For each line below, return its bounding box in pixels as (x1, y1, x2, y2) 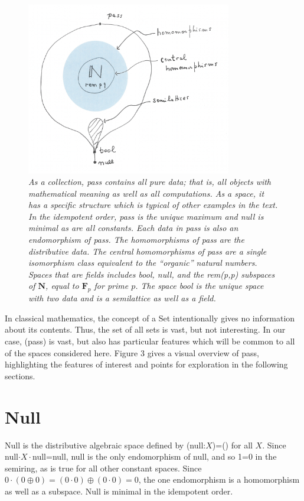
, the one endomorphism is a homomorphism (138, 473, 300, 486)
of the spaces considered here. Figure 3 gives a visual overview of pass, (5, 346, 259, 359)
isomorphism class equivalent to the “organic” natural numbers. (28, 256, 257, 269)
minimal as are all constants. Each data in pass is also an (28, 222, 238, 234)
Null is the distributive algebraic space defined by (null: (5, 438, 206, 451)
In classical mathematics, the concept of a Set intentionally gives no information (5, 311, 295, 324)
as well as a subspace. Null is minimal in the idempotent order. (5, 484, 233, 497)
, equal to (45, 279, 79, 292)
